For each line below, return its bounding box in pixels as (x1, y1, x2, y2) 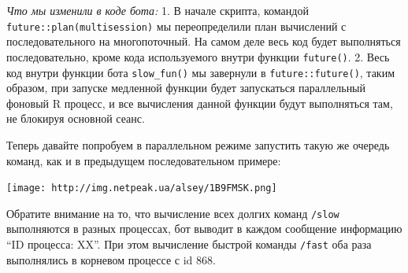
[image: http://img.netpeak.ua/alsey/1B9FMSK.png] (6, 183, 277, 194)
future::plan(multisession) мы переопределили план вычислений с (6, 17, 347, 34)
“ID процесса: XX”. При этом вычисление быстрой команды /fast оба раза (6, 236, 372, 253)
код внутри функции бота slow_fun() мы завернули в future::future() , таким (6, 64, 395, 80)
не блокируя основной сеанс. (6, 110, 145, 127)
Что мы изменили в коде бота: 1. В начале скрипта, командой (6, 2, 309, 18)
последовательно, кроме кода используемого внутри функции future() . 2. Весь (6, 48, 390, 65)
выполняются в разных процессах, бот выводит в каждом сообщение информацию (6, 220, 402, 237)
